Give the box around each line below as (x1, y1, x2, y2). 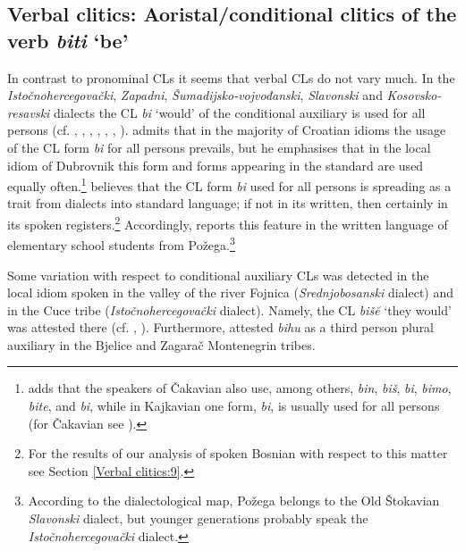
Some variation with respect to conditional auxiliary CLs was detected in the (7, 265, 429, 284)
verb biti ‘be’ (7, 26, 129, 54)
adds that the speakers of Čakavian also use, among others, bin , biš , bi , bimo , (28, 379, 452, 397)
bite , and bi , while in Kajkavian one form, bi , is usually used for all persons (28, 397, 440, 415)
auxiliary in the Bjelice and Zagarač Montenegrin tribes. (7, 335, 316, 354)
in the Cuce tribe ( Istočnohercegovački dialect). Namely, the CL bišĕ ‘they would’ (7, 300, 452, 319)
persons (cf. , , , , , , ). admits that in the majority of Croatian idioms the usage (7, 121, 446, 139)
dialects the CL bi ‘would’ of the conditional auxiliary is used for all (54, 103, 426, 121)
